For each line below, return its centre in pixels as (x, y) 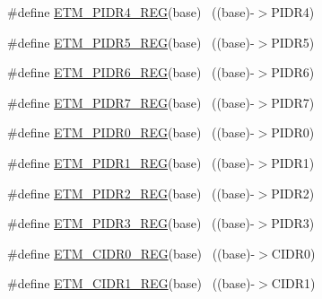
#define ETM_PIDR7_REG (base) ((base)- (131, 102)
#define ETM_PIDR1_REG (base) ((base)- (131, 162)
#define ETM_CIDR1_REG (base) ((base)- (131, 283)
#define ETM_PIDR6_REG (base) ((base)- (131, 72)
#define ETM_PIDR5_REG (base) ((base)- (131, 42)
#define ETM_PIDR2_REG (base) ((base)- (131, 193)
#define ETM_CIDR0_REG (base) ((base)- (131, 253)
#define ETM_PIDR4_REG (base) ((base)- (131, 12)
